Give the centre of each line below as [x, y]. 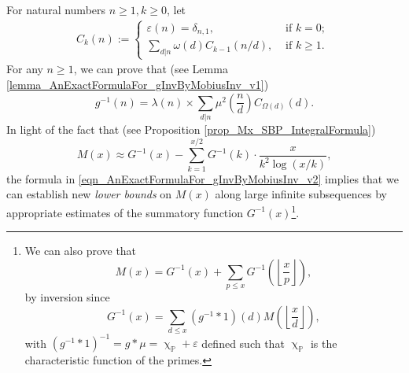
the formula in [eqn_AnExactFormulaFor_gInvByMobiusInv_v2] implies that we [203, 178]
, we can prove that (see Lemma [151, 69]
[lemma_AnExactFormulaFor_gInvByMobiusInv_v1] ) [138, 85]
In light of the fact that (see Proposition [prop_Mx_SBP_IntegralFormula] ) [191, 129]
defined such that [243, 343]
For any [25, 69]
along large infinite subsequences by [301, 194]
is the [324, 343]
